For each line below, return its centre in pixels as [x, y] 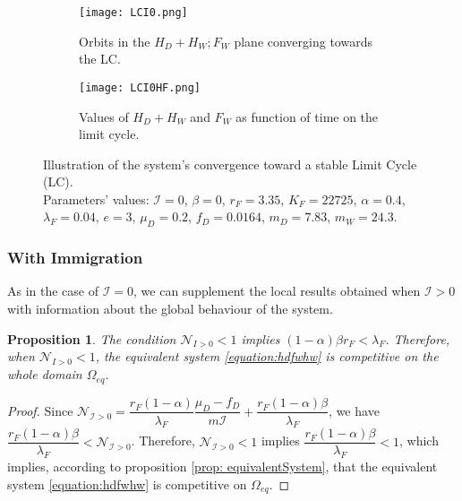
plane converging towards [303, 41]
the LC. [100, 59]
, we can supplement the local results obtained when [277, 291]
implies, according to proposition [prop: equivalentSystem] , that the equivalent [222, 466]
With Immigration [75, 258]
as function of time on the [307, 116]
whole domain [45, 374]
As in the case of [53, 291]
